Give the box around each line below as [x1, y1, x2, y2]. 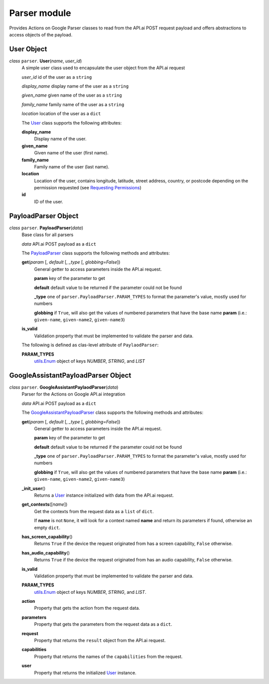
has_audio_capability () [21, 549, 70, 555]
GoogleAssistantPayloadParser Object [9, 371, 132, 380]
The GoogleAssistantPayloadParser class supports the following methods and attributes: [21, 410, 204, 415]
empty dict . [34, 525, 61, 531]
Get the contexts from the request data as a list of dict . [34, 508, 154, 514]
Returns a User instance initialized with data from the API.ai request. [34, 492, 174, 498]
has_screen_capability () [21, 534, 73, 540]
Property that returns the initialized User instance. [34, 670, 136, 676]
